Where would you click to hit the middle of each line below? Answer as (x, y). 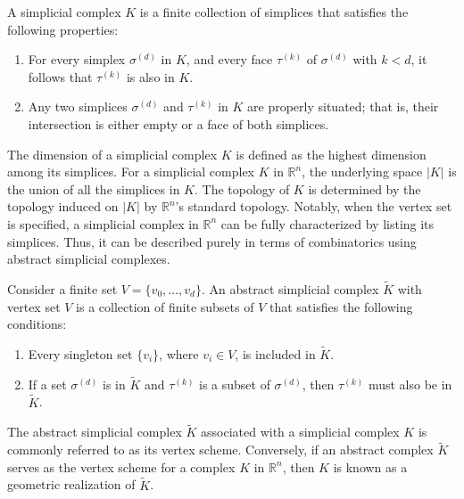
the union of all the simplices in (94, 188)
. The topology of (242, 188)
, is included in (275, 353)
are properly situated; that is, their (343, 106)
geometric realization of (71, 484)
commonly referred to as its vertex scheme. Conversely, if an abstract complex (220, 450)
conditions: (37, 324)
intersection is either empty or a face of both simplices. (178, 123)
